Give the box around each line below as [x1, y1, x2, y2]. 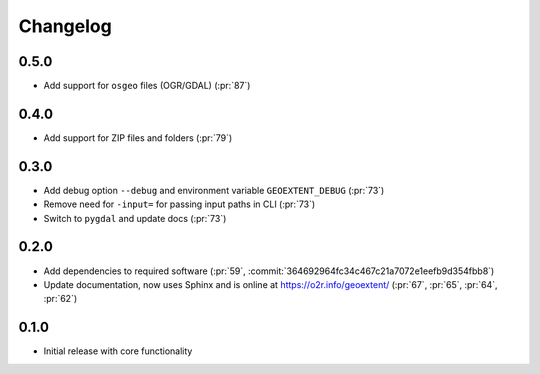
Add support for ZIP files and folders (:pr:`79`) [43, 131, 233, 144]
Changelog [18, 15, 112, 37]
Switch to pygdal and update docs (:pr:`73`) [43, 212, 227, 224]
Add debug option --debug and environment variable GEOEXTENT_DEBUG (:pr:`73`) [43, 184, 385, 196]
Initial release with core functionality [43, 345, 193, 357]
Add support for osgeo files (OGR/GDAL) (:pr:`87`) [43, 80, 251, 92]
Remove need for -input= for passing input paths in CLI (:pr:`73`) [43, 198, 316, 210]
